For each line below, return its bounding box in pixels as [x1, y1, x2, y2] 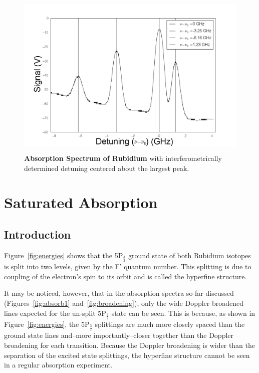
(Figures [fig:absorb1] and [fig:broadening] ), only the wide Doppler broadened [4, 297, 244, 308]
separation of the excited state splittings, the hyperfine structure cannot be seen [4, 349, 250, 360]
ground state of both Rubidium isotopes [128, 250, 251, 260]
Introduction [4, 226, 71, 242]
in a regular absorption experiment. [4, 359, 113, 370]
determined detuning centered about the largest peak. [24, 162, 189, 173]
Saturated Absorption [4, 192, 158, 213]
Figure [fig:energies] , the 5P [4, 318, 90, 329]
